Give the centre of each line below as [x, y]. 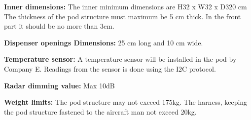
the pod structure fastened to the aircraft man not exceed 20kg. [100, 111]
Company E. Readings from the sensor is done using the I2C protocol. [110, 68]
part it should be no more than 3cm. [59, 26]
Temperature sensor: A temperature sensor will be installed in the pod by [120, 59]
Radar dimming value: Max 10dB [59, 85]
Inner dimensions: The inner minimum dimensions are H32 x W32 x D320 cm [125, 6]
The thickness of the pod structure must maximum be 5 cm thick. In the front [123, 16]
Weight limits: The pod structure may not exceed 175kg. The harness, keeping [126, 102]
